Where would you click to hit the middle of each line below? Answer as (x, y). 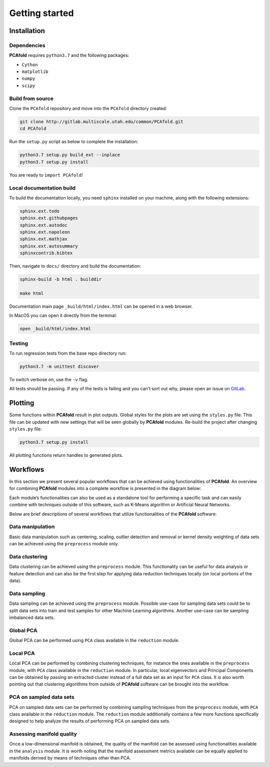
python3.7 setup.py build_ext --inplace (70, 155)
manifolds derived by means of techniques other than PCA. (70, 758)
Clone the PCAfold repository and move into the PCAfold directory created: (88, 109)
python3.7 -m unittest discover (59, 367)
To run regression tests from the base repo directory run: (68, 353)
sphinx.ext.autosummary (49, 246)
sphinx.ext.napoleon (45, 232)
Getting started (41, 13)
